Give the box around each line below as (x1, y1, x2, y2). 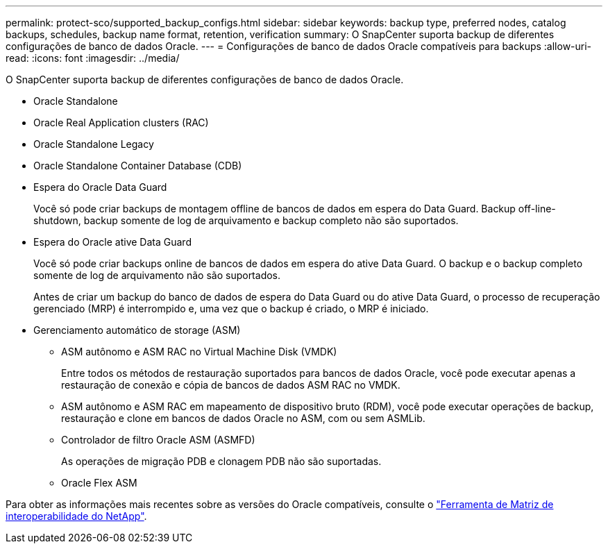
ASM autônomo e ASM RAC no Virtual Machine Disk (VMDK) (61, 346, 337, 357)
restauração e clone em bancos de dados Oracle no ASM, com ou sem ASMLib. (61, 412, 425, 424)
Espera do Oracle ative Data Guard (33, 236, 192, 248)
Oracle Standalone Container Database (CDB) (33, 160, 242, 171)
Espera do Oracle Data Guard (33, 181, 167, 193)
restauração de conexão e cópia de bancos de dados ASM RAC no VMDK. (61, 379, 400, 391)
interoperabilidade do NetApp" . (6, 510, 147, 522)
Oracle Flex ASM (61, 477, 137, 489)
